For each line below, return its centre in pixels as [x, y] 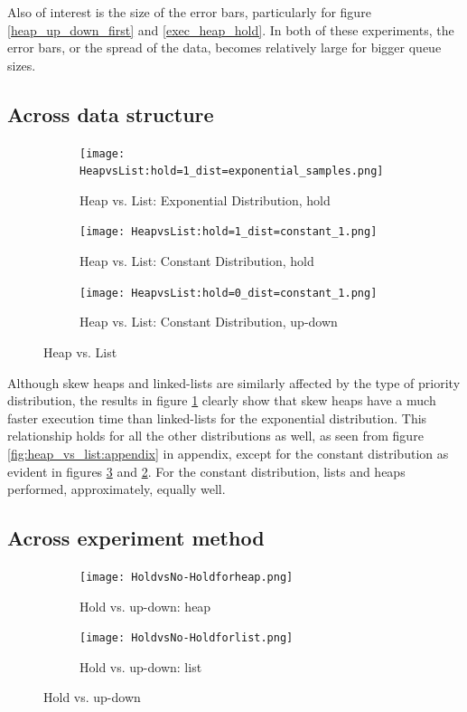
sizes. [22, 65]
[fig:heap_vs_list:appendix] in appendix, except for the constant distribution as [228, 453]
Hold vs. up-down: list [141, 666]
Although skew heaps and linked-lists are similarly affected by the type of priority [234, 382]
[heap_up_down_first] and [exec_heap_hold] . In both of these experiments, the [231, 29]
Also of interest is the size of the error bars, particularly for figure [189, 12]
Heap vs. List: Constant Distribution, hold [197, 261]
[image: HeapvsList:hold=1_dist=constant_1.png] [229, 232]
